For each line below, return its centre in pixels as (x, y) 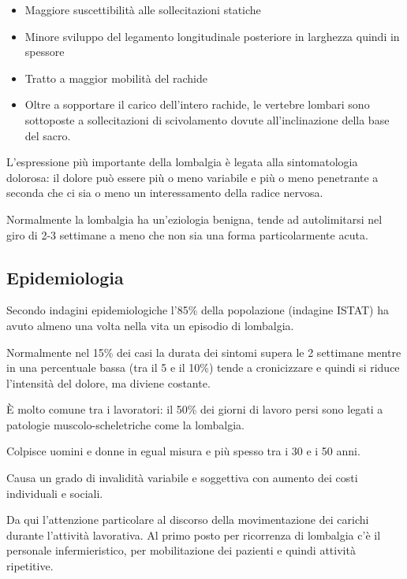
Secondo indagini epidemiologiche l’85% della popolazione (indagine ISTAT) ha (198, 310)
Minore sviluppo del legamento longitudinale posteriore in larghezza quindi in (212, 36)
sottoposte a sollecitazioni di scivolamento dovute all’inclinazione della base (207, 119)
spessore (45, 52)
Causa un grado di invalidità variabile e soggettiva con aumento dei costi (182, 478)
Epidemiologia (65, 277)
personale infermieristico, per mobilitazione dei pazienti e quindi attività (181, 550)
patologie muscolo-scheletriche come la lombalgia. (125, 424)
